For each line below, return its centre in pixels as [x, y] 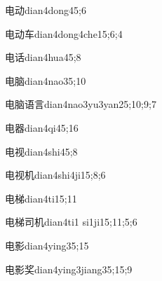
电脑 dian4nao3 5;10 [46, 80]
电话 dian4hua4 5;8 [43, 57]
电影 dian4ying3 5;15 [47, 245]
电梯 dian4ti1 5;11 [41, 198]
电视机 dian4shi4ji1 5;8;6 [55, 175]
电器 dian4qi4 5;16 [42, 127]
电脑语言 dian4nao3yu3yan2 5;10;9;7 [81, 104]
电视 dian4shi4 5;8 [41, 151]
